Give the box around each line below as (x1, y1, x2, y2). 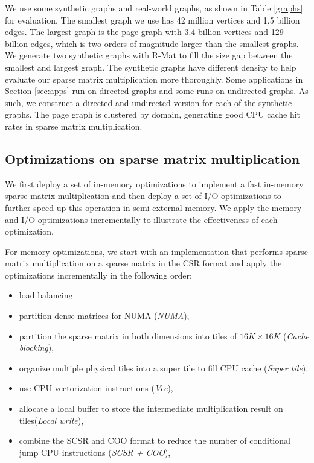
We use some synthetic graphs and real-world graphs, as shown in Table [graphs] (5, 2, 303, 14)
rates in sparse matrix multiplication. (5, 119, 143, 132)
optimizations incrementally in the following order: (5, 268, 192, 281)
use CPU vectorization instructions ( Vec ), (19, 382, 173, 394)
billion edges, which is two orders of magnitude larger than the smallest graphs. (5, 37, 299, 49)
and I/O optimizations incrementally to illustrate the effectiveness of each (5, 213, 278, 225)
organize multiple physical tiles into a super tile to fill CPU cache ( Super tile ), (19, 361, 309, 374)
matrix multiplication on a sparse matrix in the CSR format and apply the (5, 257, 282, 269)
